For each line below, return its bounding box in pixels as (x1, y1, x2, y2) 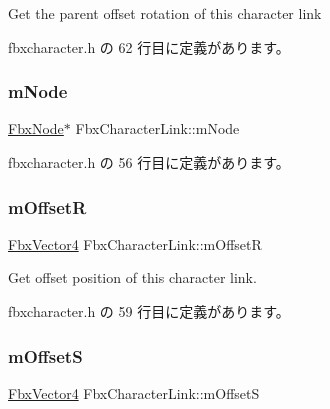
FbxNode (8, 118, 64, 139)
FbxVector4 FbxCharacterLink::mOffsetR (8, 233, 262, 254)
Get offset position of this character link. (8, 267, 257, 288)
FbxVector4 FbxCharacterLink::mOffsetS (8, 382, 260, 403)
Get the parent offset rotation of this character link (8, 3, 322, 23)
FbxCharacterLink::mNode (75, 118, 240, 139)
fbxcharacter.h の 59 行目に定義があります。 (8, 301, 290, 321)
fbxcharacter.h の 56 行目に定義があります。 (8, 152, 290, 172)
